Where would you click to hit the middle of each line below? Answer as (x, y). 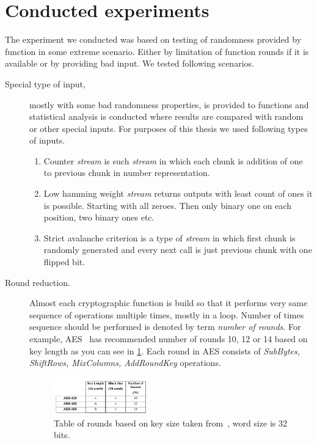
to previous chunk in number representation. (127, 173)
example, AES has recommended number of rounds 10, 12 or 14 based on (169, 339)
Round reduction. (38, 282)
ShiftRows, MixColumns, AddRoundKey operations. (125, 363)
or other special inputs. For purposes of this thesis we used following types (169, 128)
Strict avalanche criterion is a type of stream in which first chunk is (169, 237)
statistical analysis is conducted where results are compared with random (166, 116)
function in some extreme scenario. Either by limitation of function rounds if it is (157, 51)
